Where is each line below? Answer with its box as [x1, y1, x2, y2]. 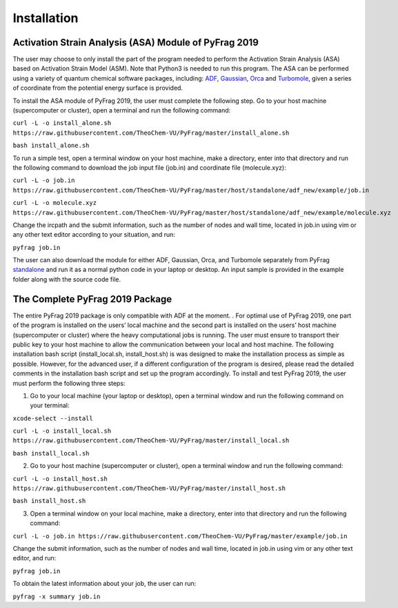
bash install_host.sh [12, 497, 86, 505]
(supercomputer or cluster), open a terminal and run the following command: [12, 106, 231, 115]
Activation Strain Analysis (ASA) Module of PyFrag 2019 [12, 37, 259, 48]
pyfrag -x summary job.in [12, 592, 101, 600]
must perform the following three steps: [12, 379, 126, 387]
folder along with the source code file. [12, 275, 121, 283]
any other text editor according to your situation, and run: [12, 231, 176, 239]
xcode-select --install [12, 414, 93, 422]
